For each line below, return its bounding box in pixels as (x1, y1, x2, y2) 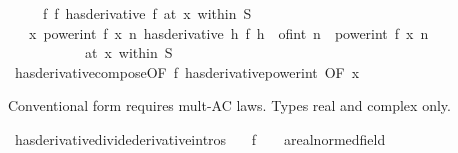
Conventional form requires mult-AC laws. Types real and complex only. (8, 95, 451, 116)
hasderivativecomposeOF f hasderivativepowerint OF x (14, 61, 360, 82)
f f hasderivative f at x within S (42, 3, 252, 23)
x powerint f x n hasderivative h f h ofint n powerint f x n (28, 22, 429, 43)
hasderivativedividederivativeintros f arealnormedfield (14, 128, 386, 149)
